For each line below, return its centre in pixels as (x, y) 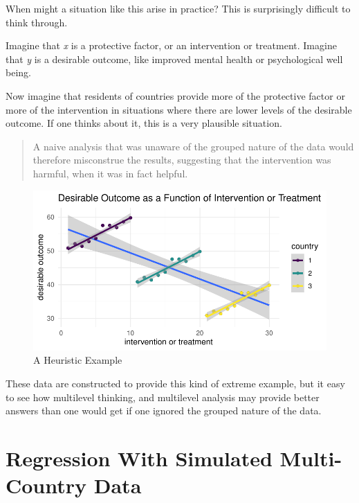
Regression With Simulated (139, 458)
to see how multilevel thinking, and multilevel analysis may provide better (163, 397)
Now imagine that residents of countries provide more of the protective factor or (175, 95)
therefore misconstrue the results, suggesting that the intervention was (182, 160)
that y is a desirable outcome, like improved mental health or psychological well (174, 59)
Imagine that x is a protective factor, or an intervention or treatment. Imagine (171, 45)
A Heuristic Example (78, 360)
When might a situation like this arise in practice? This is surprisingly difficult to (178, 8)
